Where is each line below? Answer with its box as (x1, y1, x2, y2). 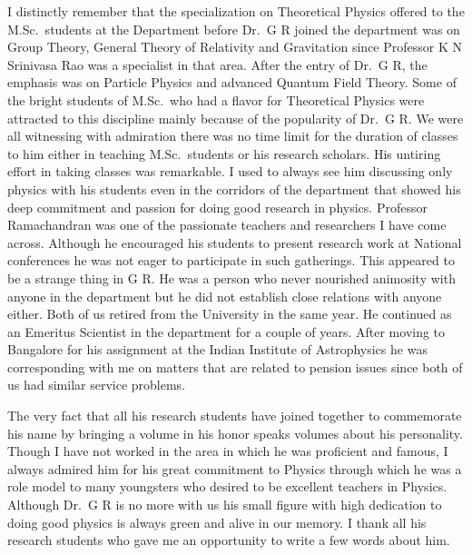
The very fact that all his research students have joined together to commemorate (7, 406, 462, 425)
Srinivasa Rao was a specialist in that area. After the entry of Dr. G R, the (7, 55, 428, 74)
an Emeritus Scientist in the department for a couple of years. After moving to (7, 322, 446, 341)
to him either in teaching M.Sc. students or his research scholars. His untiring (7, 144, 441, 163)
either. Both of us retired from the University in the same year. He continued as (7, 304, 452, 323)
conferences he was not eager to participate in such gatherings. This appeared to (7, 251, 455, 270)
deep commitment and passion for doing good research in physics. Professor (7, 197, 428, 216)
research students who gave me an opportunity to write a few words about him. (7, 530, 450, 550)
